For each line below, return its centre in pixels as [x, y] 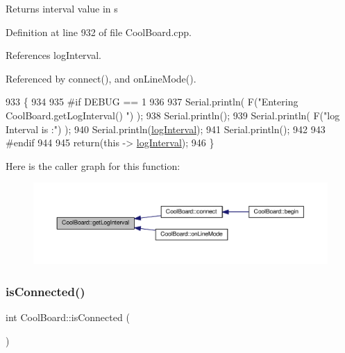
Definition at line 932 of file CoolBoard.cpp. [99, 32]
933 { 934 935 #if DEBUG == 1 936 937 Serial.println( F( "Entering [152, 102]
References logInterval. [53, 55]
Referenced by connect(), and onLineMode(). [101, 78]
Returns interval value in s [62, 8]
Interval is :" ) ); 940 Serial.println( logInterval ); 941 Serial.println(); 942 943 [166, 129]
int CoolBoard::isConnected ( [68, 317]
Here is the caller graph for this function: [93, 165]
